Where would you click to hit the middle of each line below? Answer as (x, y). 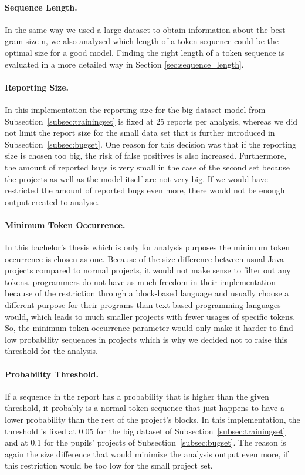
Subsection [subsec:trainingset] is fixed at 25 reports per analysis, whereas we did (151, 121)
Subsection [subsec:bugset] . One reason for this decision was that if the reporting (151, 144)
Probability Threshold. (52, 374)
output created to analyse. (52, 201)
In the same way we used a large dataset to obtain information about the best (145, 29)
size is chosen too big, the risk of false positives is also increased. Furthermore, (146, 155)
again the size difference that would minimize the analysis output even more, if (147, 454)
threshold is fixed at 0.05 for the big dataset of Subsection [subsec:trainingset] (145, 431)
